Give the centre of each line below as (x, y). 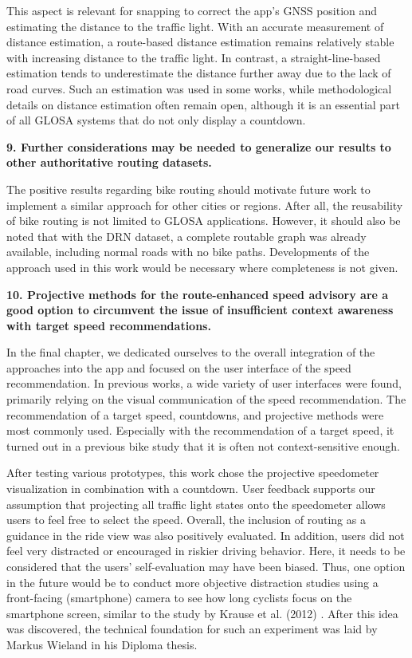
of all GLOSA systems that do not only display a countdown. (156, 120)
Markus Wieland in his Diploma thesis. (102, 644)
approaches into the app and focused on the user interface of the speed (179, 367)
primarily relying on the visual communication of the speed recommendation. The (206, 399)
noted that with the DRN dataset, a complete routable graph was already (186, 236)
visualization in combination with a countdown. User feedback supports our (191, 489)
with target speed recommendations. (109, 325)
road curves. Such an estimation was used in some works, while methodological (199, 88)
